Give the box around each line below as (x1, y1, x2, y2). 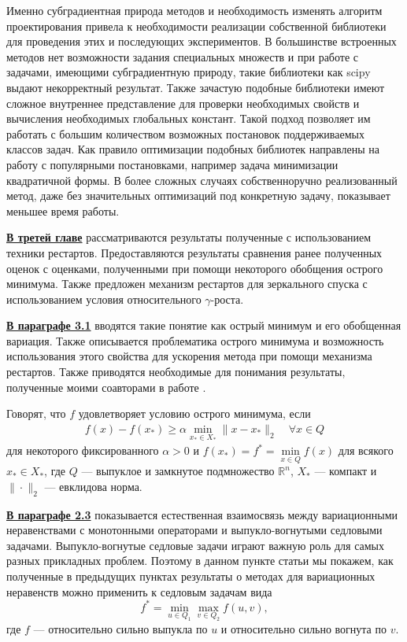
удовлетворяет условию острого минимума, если (78, 405, 311, 422)
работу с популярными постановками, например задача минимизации (6, 156, 339, 172)
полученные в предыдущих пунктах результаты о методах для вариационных (6, 568, 376, 585)
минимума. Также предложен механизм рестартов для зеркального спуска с (6, 275, 368, 292)
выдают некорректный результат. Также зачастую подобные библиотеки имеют (6, 79, 385, 95)
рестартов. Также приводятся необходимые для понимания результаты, (6, 363, 346, 380)
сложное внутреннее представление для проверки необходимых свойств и (6, 94, 360, 111)
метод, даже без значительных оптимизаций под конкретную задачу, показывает (6, 187, 390, 204)
